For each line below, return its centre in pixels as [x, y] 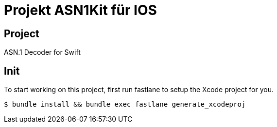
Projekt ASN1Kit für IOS [80, 10]
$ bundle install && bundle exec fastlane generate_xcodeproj [125, 104]
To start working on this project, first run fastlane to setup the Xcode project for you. [139, 90]
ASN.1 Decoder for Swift [42, 52]
